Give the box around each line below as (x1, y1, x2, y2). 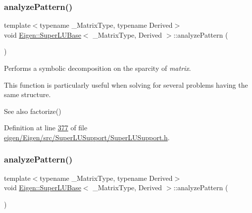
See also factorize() (4, 106, 61, 116)
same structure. (4, 89, 51, 100)
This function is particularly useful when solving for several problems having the (4, 79, 248, 90)
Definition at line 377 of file (4, 122, 88, 133)
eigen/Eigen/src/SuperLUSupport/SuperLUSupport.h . (4, 132, 170, 142)
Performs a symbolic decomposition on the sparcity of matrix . (4, 63, 191, 73)
